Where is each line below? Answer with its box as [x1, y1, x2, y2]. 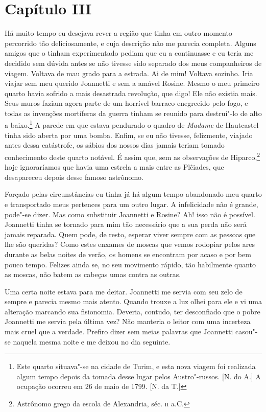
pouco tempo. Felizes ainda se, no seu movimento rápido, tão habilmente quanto [5, 259, 256, 269]
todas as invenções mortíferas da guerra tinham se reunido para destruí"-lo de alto [5, 107, 262, 118]
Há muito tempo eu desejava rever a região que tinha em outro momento [5, 28, 232, 38]
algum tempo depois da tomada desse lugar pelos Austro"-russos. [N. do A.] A [16, 371, 261, 381]
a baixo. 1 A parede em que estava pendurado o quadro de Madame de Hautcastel [5, 118, 259, 130]
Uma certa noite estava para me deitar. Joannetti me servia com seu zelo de [5, 286, 243, 296]
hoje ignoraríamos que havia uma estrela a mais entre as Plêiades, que [5, 162, 224, 172]
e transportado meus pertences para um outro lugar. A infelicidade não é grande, [5, 198, 258, 209]
